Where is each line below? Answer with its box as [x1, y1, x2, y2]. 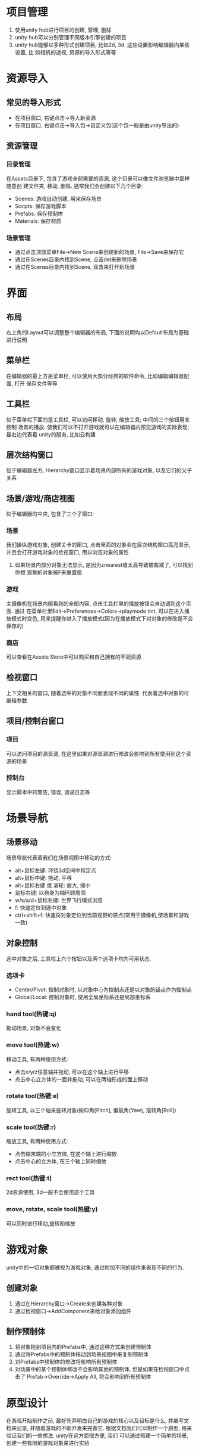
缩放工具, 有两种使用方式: [6, 1138, 68, 1145]
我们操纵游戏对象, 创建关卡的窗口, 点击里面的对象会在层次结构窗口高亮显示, [6, 541, 191, 548]
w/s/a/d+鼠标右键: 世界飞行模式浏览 [14, 896, 103, 904]
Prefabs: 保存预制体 [14, 210, 64, 217]
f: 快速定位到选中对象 [14, 904, 67, 911]
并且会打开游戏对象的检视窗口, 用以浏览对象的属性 [6, 549, 129, 556]
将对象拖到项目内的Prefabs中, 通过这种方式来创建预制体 [14, 1344, 151, 1351]
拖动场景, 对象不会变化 [6, 1025, 61, 1032]
